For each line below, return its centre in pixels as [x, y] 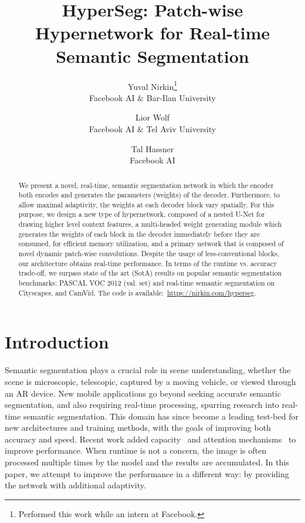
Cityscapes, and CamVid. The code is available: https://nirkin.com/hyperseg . [137, 292]
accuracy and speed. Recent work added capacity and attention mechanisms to [150, 439]
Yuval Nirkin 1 [152, 85]
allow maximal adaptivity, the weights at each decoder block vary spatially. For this [146, 204]
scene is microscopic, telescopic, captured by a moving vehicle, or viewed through [150, 381]
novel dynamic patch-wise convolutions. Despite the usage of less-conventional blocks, [149, 254]
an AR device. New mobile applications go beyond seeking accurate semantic [143, 393]
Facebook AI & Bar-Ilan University [152, 97]
